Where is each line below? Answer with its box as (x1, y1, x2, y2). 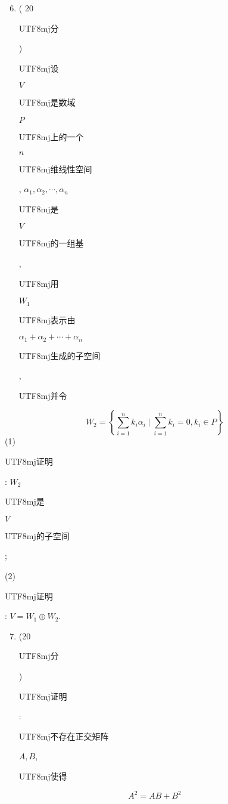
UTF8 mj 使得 (18, 769, 67, 782)
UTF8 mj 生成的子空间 (18, 349, 101, 361)
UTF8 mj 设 (18, 61, 59, 74)
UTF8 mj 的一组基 (18, 237, 84, 249)
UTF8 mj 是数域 (18, 96, 76, 109)
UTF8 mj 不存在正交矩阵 (18, 729, 109, 742)
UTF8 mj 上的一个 (18, 130, 84, 143)
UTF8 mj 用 (18, 277, 59, 289)
